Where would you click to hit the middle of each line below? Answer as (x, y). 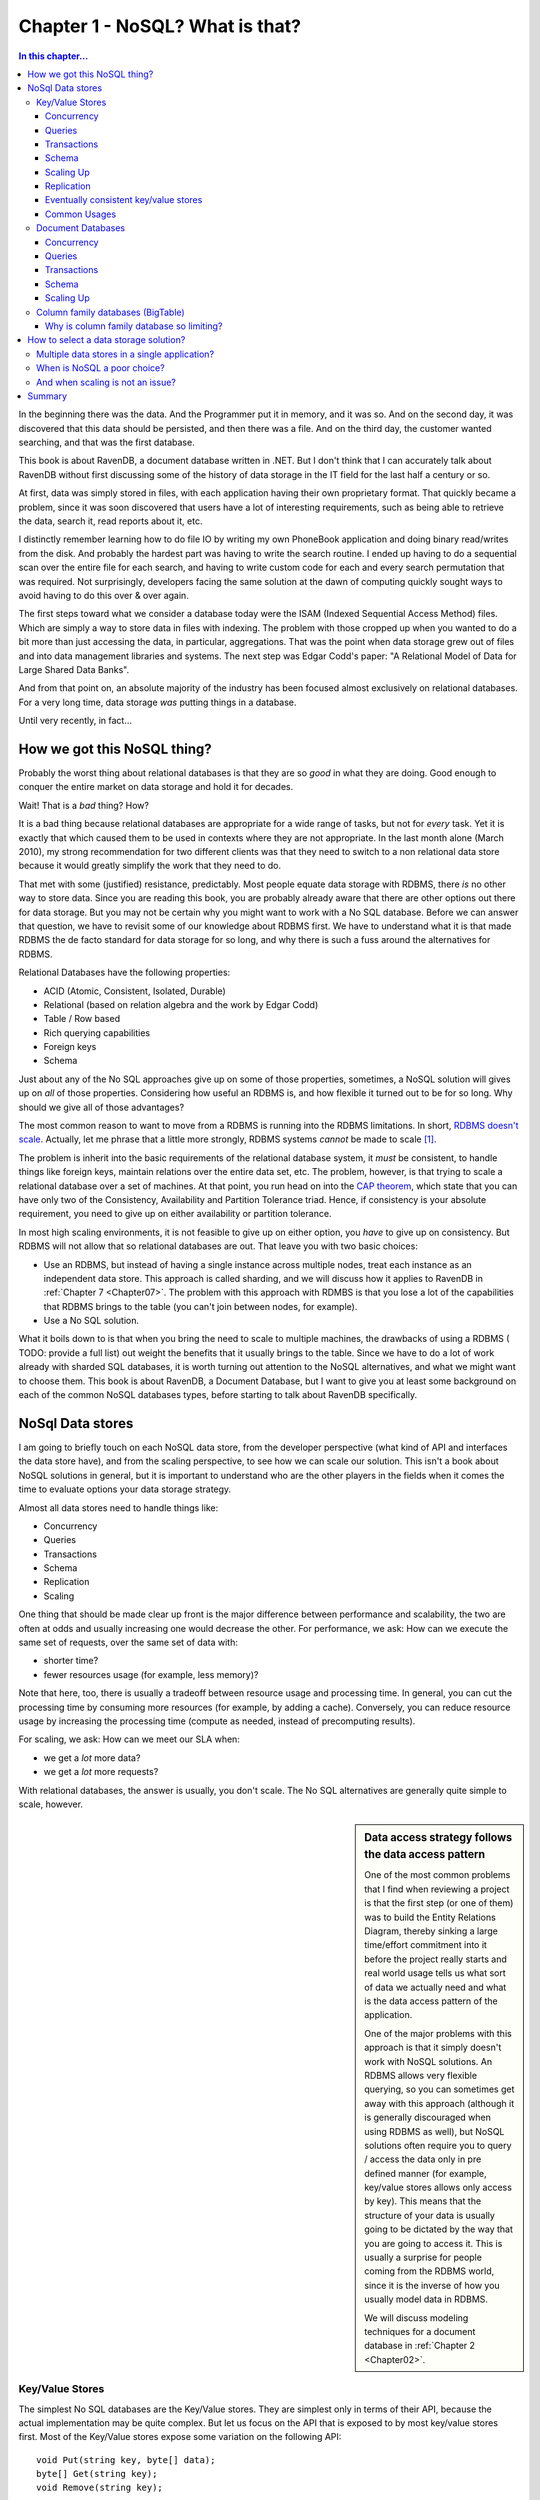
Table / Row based (81, 1019)
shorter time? (71, 1661)
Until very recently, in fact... (75, 721)
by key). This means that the (423, 2201)
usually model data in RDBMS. (426, 2299)
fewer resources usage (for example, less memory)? (151, 1674)
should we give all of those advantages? (101, 1107)
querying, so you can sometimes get (439, 2089)
